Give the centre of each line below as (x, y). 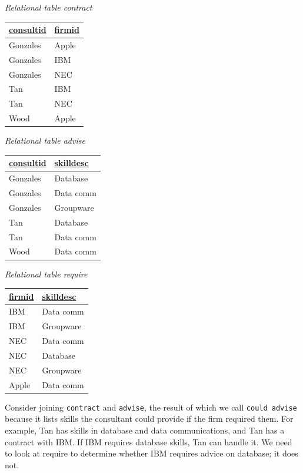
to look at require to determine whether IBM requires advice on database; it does (151, 453)
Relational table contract (49, 7)
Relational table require (46, 274)
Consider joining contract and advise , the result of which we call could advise (151, 407)
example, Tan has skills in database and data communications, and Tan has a (145, 430)
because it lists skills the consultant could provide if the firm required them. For (149, 419)
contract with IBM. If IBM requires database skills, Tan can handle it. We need (149, 441)
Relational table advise (45, 140)
